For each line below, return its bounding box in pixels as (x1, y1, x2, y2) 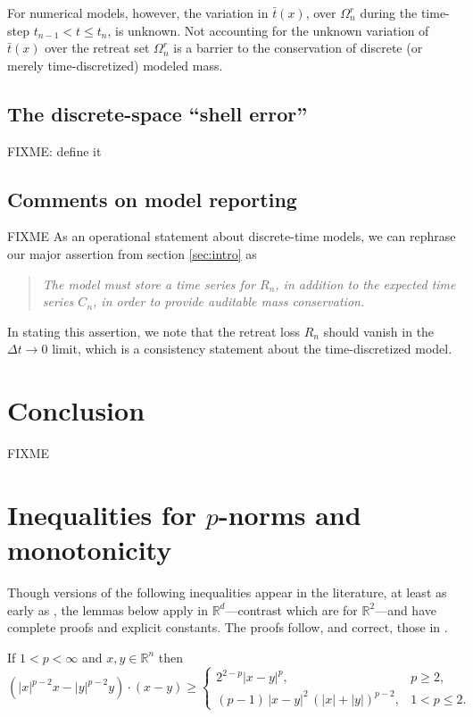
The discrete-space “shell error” (7, 99, 308, 127)
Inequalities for (7, 496, 197, 532)
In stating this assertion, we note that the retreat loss (7, 321, 300, 340)
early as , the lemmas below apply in (7, 600, 208, 619)
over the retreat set (45, 38, 150, 57)
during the (360, 4, 418, 21)
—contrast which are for (225, 600, 358, 619)
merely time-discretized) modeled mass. (7, 55, 223, 74)
